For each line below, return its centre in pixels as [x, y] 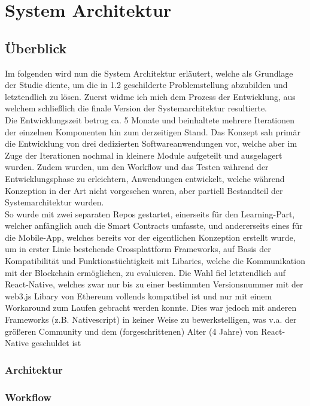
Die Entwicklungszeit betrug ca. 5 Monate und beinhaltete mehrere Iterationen [150, 119]
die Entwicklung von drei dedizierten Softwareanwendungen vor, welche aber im [151, 143]
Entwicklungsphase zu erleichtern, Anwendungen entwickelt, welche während [145, 178]
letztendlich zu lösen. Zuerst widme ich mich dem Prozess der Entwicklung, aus [150, 96]
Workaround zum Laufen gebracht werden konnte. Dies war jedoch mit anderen [151, 307]
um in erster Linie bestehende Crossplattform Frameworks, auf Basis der [138, 249]
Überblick [36, 48]
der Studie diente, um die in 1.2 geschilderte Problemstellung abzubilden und [146, 85]
